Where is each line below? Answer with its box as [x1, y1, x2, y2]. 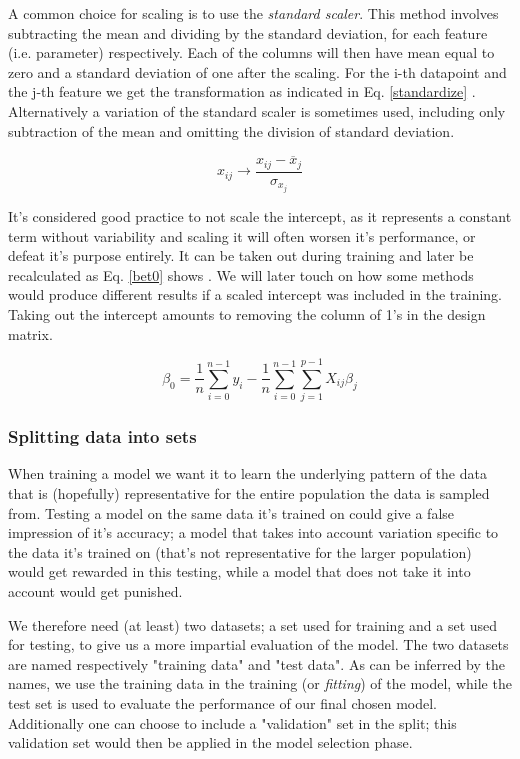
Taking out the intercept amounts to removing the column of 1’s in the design [8, 303, 486, 324]
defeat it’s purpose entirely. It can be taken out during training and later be [8, 245, 474, 266]
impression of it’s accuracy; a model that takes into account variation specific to [8, 522, 499, 543]
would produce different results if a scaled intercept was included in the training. [8, 284, 503, 305]
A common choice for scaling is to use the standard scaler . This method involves [8, 3, 499, 23]
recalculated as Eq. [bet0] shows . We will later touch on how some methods [8, 264, 474, 285]
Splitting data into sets [8, 424, 197, 449]
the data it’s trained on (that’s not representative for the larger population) [8, 541, 472, 562]
